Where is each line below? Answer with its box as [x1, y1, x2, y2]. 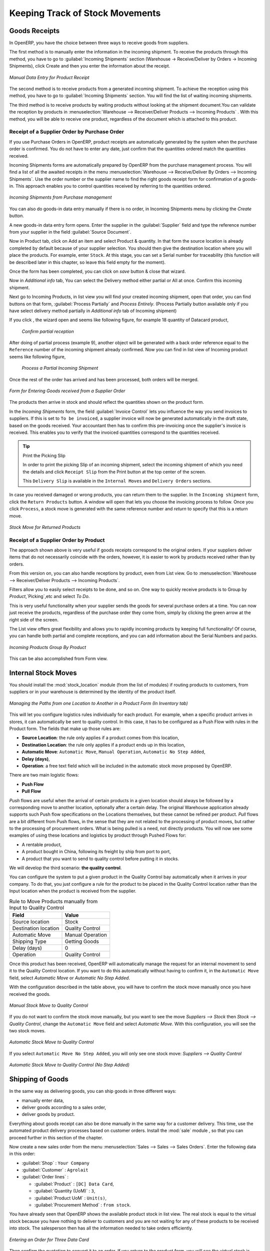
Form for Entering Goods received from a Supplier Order [9, 388, 125, 394]
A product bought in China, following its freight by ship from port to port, [21, 849, 171, 855]
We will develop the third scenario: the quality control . [9, 865, 122, 871]
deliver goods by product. [21, 1111, 75, 1117]
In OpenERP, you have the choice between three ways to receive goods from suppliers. [9, 40, 189, 46]
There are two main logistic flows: [9, 772, 79, 778]
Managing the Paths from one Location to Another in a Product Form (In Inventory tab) [9, 700, 188, 706]
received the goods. [9, 991, 51, 997]
